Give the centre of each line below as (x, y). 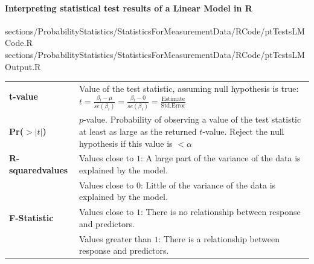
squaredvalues (39, 169)
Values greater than (115, 238)
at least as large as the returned (138, 131)
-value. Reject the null (243, 131)
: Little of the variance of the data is (208, 185)
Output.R (23, 66)
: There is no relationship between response (220, 212)
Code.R (19, 43)
